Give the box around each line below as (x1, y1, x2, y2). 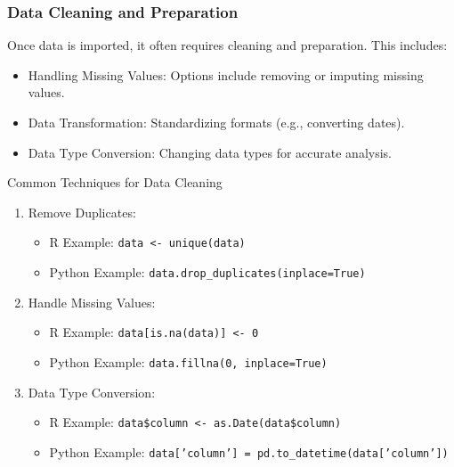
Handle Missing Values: (28, 292, 156, 311)
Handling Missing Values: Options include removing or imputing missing (28, 65, 424, 84)
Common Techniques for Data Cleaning (7, 173, 223, 192)
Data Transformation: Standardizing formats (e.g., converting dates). (28, 113, 405, 131)
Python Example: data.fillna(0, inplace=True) (49, 352, 328, 371)
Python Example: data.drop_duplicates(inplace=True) (49, 263, 366, 282)
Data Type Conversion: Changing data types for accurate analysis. (28, 143, 392, 161)
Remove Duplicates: (28, 202, 136, 221)
